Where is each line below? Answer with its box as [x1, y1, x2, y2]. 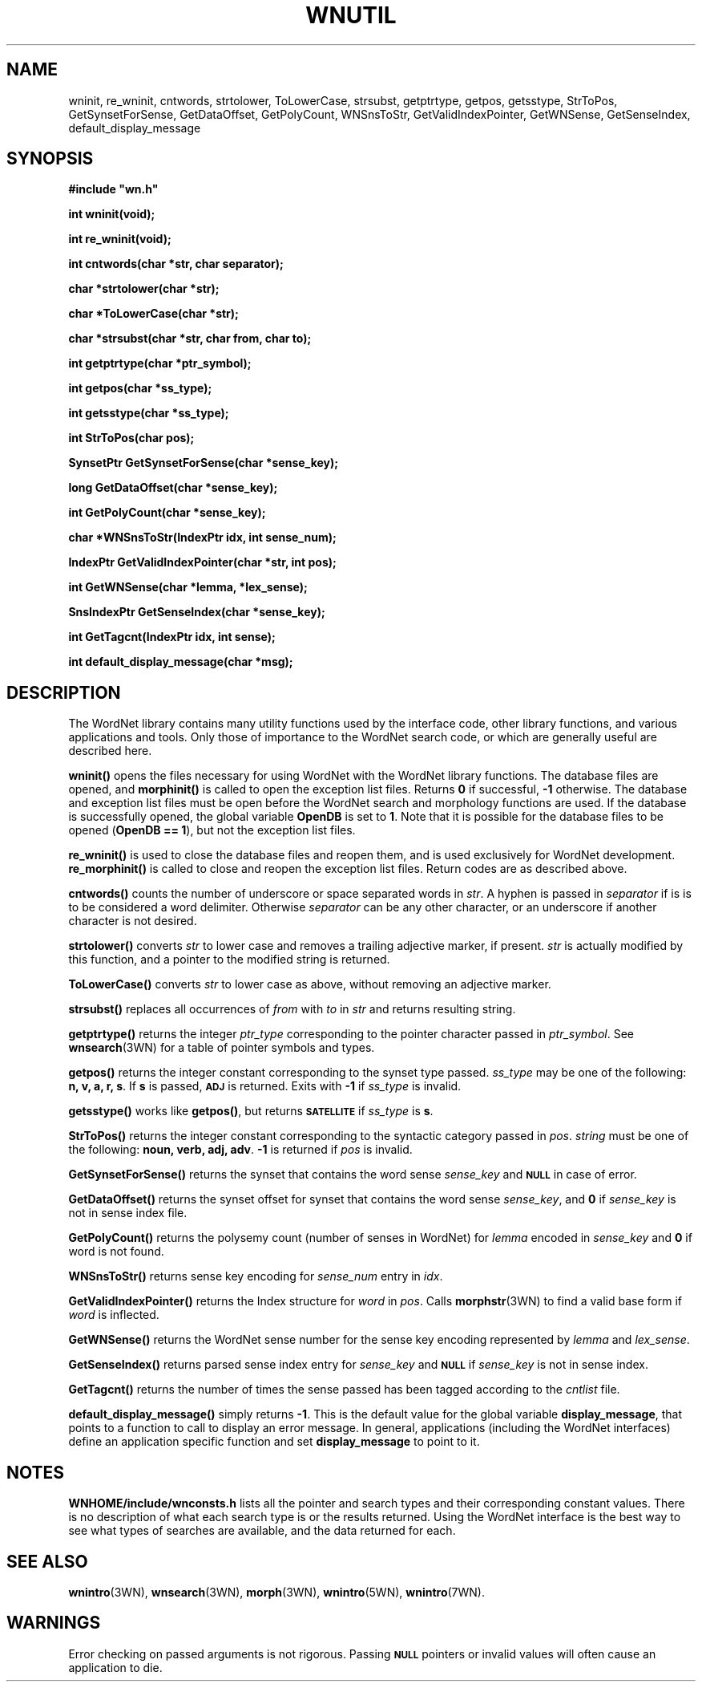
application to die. [68, 1660, 163, 1674]
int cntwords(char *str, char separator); [68, 257, 284, 271]
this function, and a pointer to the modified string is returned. [68, 952, 390, 967]
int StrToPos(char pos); [68, 431, 195, 445]
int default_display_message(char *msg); [68, 655, 293, 669]
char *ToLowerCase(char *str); [68, 306, 239, 321]
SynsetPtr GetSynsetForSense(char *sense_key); [68, 456, 339, 470]
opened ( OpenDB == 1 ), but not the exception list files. [68, 823, 356, 838]
